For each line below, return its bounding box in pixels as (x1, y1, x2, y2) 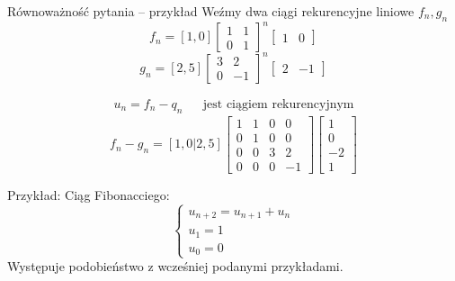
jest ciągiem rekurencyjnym (202, 97, 354, 111)
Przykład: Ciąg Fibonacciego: (7, 185, 170, 204)
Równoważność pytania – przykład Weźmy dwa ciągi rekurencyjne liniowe (7, 2, 415, 20)
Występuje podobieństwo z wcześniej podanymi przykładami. (7, 257, 343, 276)
